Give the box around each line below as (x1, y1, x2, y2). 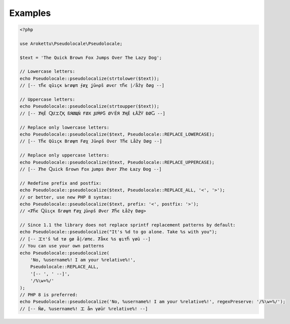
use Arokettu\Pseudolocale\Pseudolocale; (19, 40, 123, 46)
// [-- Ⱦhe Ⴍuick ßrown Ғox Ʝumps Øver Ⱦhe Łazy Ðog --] (19, 166, 162, 172)
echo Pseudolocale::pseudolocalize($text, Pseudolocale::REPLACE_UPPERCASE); (19, 160, 215, 165)
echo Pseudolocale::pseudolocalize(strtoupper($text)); (19, 104, 160, 109)
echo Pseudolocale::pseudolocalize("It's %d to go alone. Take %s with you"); (19, 229, 217, 235)
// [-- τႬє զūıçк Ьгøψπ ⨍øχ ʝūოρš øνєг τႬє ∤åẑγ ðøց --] (19, 83, 165, 88)
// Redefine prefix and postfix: (19, 180, 102, 186)
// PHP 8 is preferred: (19, 292, 78, 298)
